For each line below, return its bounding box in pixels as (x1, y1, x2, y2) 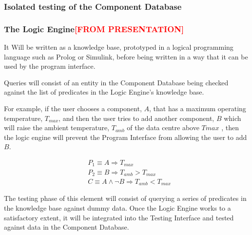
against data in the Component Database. (4, 222, 129, 232)
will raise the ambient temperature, (4, 122, 110, 133)
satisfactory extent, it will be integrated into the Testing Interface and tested (4, 212, 234, 222)
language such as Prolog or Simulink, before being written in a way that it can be (4, 51, 248, 61)
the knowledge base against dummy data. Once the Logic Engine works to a (4, 203, 231, 213)
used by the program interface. (4, 61, 96, 71)
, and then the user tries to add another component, (58, 113, 214, 123)
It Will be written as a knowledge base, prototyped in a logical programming (4, 42, 233, 52)
